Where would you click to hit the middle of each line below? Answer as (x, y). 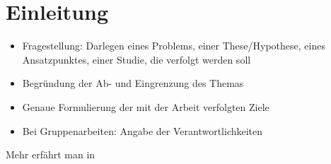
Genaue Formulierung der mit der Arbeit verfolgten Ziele (146, 106)
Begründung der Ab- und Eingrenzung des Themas (133, 83)
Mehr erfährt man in (51, 154)
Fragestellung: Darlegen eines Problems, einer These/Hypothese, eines (174, 46)
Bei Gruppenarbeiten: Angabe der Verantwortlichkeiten (143, 130)
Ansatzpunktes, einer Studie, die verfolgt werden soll (137, 59)
